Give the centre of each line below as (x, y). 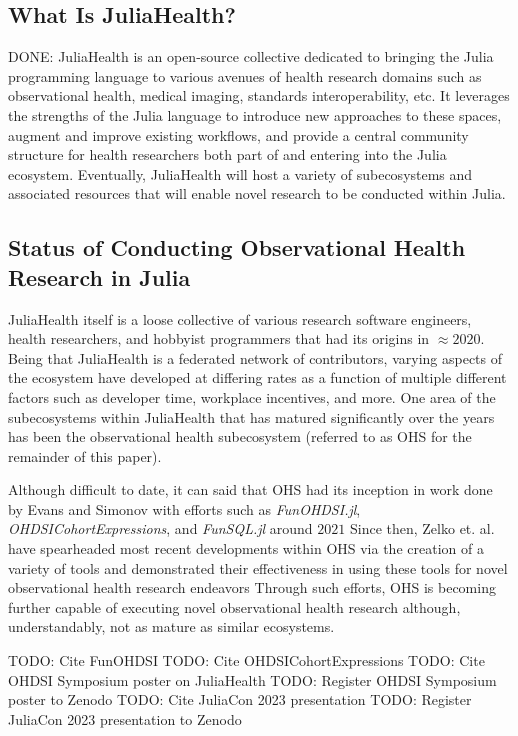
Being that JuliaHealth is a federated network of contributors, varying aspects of (255, 357)
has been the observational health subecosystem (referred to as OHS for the (240, 436)
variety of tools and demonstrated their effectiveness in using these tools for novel (258, 567)
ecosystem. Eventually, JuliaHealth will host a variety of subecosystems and (240, 173)
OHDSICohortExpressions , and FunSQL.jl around (160, 528)
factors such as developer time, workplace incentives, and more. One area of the (252, 396)
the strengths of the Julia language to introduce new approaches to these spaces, (255, 114)
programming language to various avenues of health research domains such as (245, 75)
